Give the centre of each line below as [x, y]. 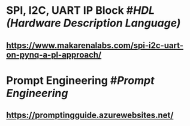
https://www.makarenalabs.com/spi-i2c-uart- [95, 45]
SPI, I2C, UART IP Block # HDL [80, 10]
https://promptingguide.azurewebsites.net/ [90, 115]
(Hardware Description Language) [94, 23]
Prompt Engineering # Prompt [80, 80]
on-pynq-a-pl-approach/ [54, 55]
